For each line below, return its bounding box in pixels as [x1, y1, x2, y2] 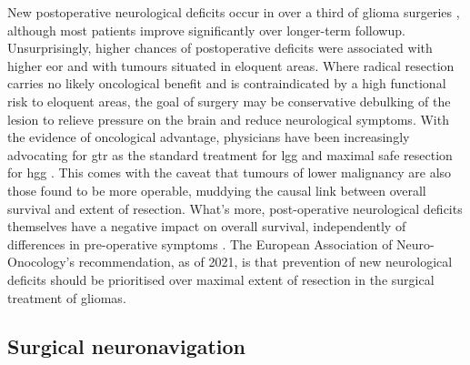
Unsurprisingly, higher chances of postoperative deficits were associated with [7, 38, 433, 57]
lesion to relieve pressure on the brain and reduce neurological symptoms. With [7, 109, 449, 128]
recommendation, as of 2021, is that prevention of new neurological [78, 252, 453, 271]
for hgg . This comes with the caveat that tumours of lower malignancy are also [7, 163, 452, 182]
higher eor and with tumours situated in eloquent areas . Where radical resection [7, 56, 455, 75]
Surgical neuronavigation [7, 332, 246, 360]
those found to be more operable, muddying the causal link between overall [7, 180, 426, 199]
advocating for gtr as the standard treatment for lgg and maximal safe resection [7, 145, 453, 164]
